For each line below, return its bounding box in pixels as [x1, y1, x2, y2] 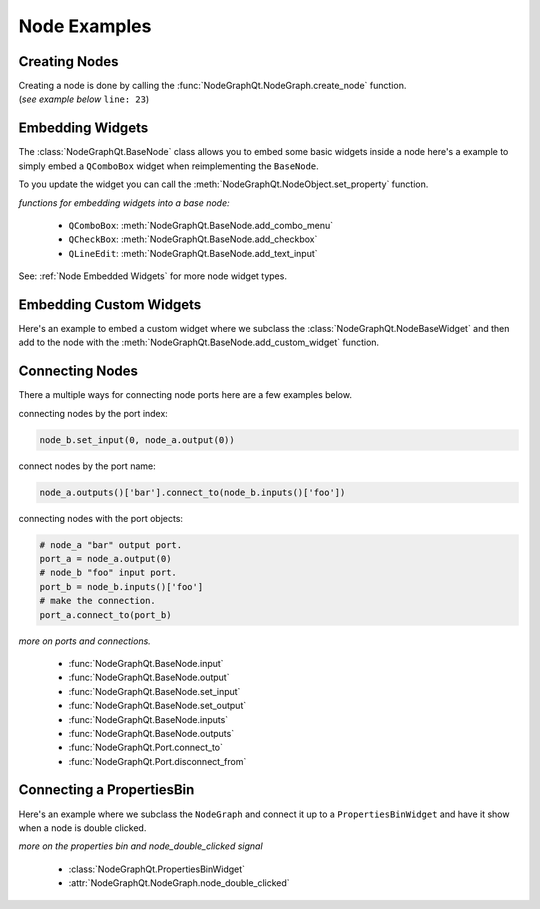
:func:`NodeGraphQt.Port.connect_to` [68, 741, 224, 754]
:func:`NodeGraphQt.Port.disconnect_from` [68, 755, 247, 767]
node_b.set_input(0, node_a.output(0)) [39, 434, 235, 445]
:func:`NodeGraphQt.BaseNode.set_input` [68, 685, 241, 697]
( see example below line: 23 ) [18, 93, 150, 105]
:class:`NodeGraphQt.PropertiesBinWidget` [68, 863, 245, 875]
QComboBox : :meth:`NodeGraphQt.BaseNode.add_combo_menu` [68, 219, 334, 231]
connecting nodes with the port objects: [18, 512, 184, 524]
